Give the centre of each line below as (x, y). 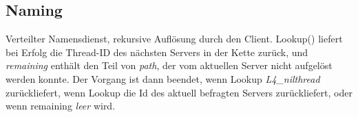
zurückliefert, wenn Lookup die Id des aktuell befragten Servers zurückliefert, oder (179, 92)
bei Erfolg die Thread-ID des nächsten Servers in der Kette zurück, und (157, 52)
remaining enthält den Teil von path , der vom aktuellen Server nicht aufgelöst (169, 65)
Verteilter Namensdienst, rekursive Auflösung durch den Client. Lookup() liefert (174, 39)
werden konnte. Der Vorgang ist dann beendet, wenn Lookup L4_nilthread (163, 78)
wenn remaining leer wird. (61, 106)
